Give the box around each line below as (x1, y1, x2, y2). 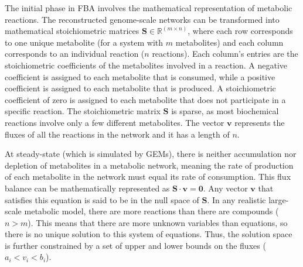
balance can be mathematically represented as (5, 182, 170, 194)
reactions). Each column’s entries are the (152, 47, 298, 60)
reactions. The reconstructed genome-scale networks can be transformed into (5, 13, 280, 25)
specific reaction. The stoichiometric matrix (5, 105, 161, 117)
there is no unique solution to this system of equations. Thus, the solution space (5, 228, 292, 240)
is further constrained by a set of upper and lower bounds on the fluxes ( (5, 239, 266, 251)
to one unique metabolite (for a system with (5, 36, 164, 48)
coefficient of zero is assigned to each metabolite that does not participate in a (5, 93, 286, 105)
